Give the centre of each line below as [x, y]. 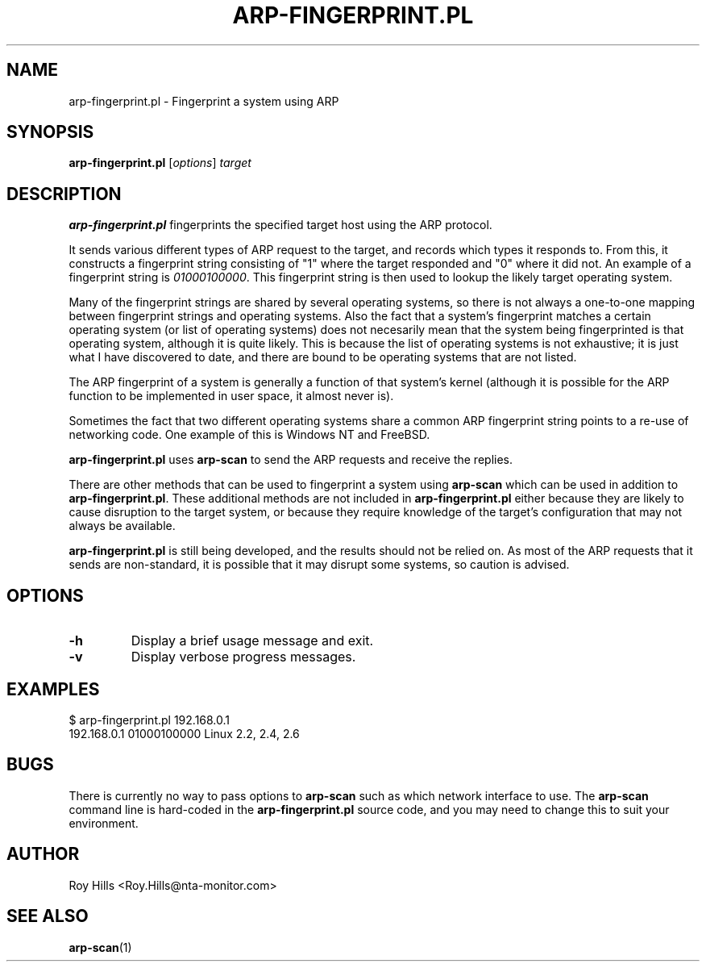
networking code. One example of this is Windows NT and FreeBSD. [249, 435]
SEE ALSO [48, 916]
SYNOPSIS [50, 132]
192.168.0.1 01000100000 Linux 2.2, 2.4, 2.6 [184, 733]
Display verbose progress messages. [243, 657]
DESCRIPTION [64, 194]
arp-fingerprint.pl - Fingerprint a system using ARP [204, 101]
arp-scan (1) [100, 947]
